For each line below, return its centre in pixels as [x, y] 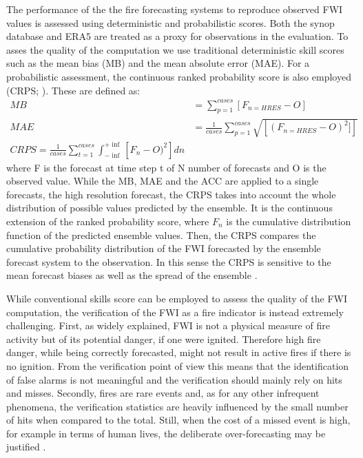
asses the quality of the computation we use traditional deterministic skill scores [175, 49]
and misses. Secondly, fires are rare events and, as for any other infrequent [163, 393]
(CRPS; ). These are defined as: [73, 90]
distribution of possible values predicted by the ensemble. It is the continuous [169, 208]
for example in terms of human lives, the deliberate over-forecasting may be [166, 433]
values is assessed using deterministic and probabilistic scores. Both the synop [170, 22]
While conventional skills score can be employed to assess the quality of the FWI [177, 298]
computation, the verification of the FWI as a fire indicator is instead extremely [175, 312]
